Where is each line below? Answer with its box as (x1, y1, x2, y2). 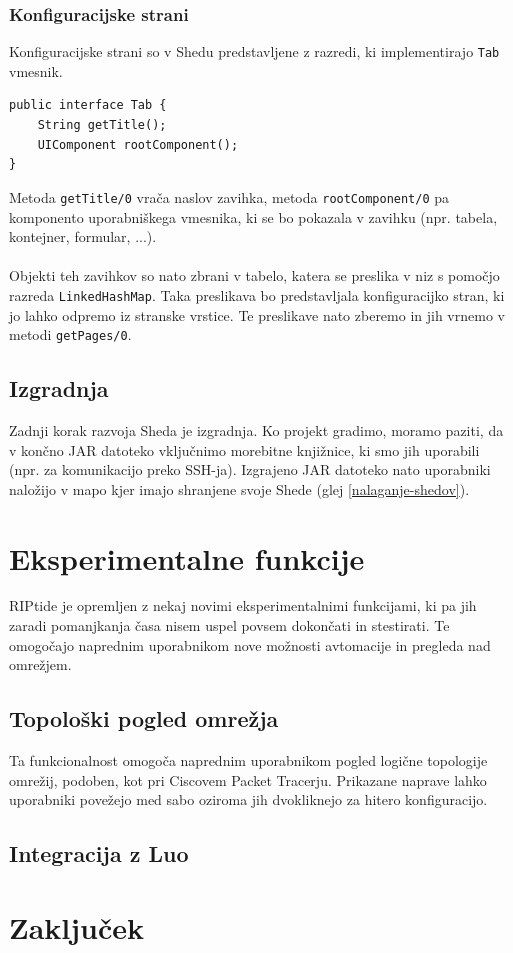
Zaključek (9, 906, 145, 947)
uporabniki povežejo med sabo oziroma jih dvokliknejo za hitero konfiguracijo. (9, 789, 488, 810)
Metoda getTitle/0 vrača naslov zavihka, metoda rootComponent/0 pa (9, 186, 450, 207)
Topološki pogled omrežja (9, 703, 279, 734)
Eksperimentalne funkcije (9, 537, 365, 578)
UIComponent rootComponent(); (37, 137, 239, 152)
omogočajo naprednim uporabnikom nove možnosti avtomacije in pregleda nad (9, 634, 491, 655)
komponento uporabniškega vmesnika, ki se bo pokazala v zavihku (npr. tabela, (9, 206, 498, 227)
